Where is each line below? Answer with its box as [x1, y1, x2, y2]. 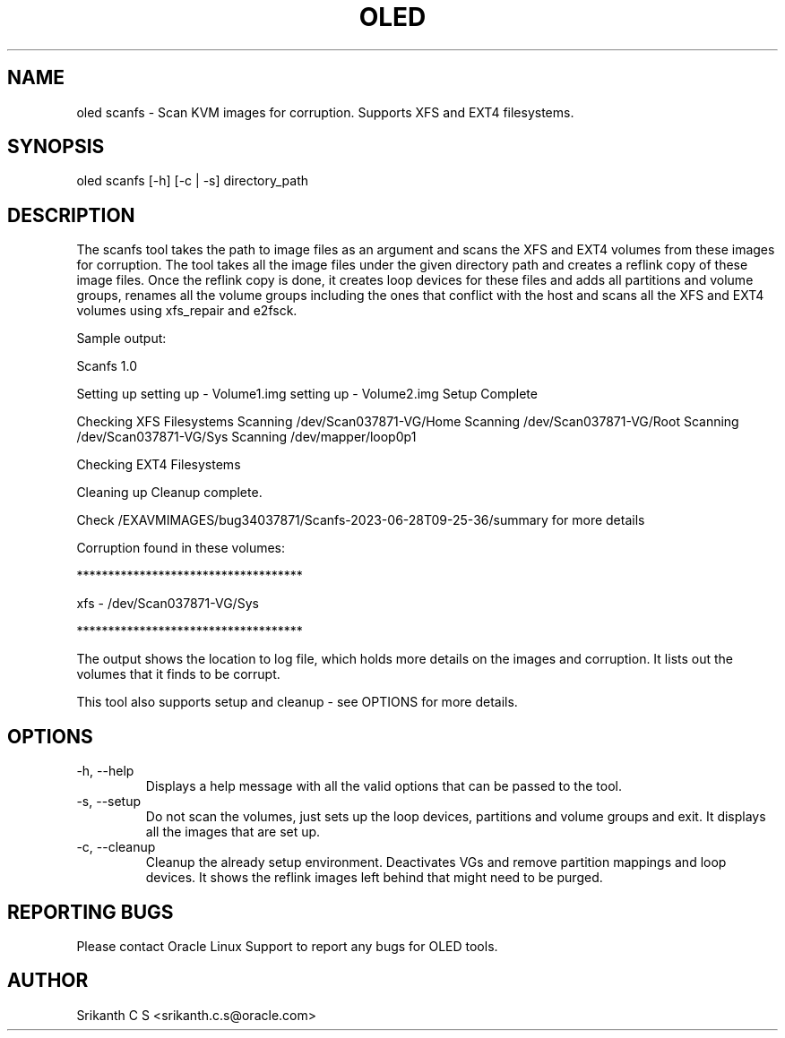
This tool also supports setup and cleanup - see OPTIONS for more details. [76, 694, 518, 710]
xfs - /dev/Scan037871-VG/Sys [76, 596, 259, 612]
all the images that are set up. [145, 824, 321, 840]
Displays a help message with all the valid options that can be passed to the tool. [145, 778, 622, 794]
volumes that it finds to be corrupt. [76, 666, 280, 682]
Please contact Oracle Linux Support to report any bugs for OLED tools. [76, 938, 498, 954]
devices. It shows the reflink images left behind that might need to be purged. [145, 870, 603, 886]
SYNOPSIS [7, 135, 105, 159]
